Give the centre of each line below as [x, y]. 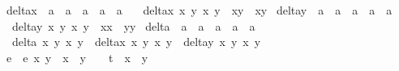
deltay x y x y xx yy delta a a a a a [133, 25]
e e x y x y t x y [77, 57]
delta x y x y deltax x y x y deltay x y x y [136, 42]
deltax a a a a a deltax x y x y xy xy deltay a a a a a [199, 10]
